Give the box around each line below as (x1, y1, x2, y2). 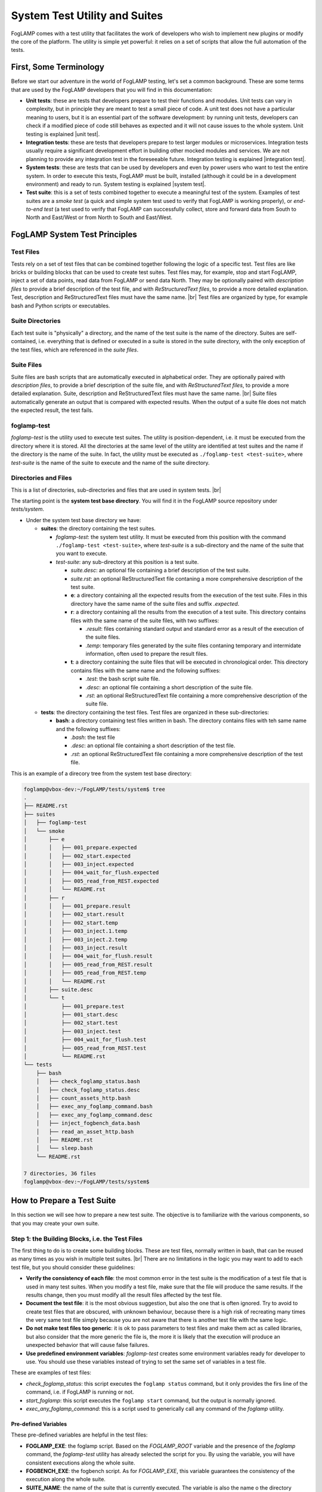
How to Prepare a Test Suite (11, 1195, 116, 1206)
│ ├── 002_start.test (23, 1019, 119, 1026)
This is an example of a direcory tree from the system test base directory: (11, 770, 192, 777)
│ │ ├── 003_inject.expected (23, 861, 134, 868)
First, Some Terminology (11, 62, 104, 72)
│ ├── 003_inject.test (23, 1028, 122, 1035)
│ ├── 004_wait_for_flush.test (23, 1036, 147, 1043)
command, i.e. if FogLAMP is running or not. (26, 1388, 134, 1396)
